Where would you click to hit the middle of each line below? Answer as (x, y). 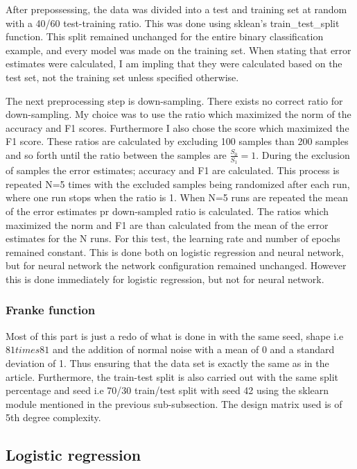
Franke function (51, 310)
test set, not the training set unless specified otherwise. (122, 77)
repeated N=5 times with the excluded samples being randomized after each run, (178, 184)
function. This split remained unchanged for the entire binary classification (165, 36)
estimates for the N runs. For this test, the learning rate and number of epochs (173, 238)
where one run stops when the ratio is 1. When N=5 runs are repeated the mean (177, 197)
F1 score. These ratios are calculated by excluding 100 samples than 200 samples (177, 141)
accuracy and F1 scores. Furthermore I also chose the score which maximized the (177, 127)
